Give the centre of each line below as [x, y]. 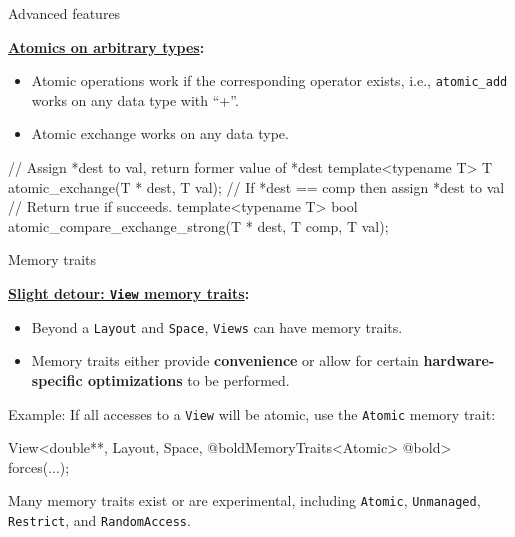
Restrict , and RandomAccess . [99, 520]
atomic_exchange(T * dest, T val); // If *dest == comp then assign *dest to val [256, 186]
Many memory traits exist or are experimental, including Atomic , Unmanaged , [244, 500]
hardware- [459, 360]
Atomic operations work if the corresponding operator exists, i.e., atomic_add [269, 80]
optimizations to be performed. [189, 379]
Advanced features [64, 13]
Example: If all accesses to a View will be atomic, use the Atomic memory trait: [252, 413]
